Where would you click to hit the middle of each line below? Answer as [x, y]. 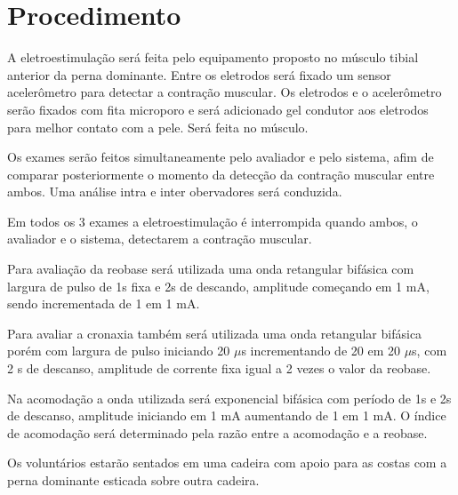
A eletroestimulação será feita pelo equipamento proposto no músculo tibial [213, 57]
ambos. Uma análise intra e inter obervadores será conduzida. [175, 192]
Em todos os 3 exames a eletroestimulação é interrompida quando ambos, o [213, 221]
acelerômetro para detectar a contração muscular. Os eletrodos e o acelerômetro [225, 92]
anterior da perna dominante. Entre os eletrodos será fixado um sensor [199, 74]
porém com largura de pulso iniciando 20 [119, 351]
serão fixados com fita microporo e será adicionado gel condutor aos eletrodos [218, 109]
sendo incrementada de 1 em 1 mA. [104, 303]
